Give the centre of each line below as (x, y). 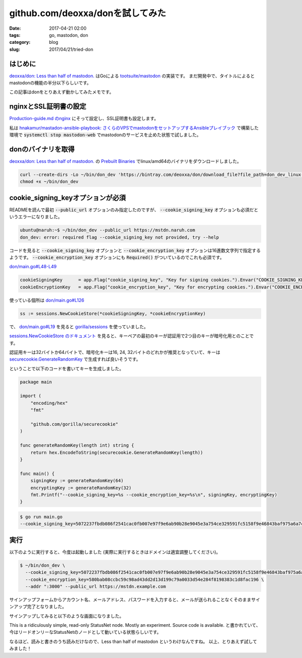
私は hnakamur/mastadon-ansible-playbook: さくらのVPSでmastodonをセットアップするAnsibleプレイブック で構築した (134, 128)
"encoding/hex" (49, 403)
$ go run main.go (41, 517)
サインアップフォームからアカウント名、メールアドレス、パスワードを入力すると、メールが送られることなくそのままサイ (135, 600)
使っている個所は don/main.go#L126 (47, 300)
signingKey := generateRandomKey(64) (77, 481)
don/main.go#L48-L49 (33, 267)
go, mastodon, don (68, 35)
